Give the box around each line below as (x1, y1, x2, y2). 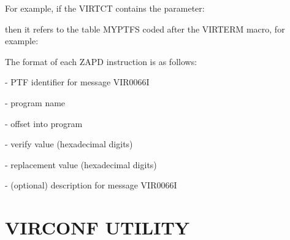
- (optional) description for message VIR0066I (5, 179, 177, 192)
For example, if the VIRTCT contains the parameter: (5, 2, 205, 14)
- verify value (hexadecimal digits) (5, 137, 133, 150)
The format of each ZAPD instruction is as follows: (5, 55, 197, 68)
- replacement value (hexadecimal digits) (5, 158, 157, 171)
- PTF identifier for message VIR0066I (5, 75, 150, 88)
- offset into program (5, 117, 83, 130)
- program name (5, 96, 66, 109)
